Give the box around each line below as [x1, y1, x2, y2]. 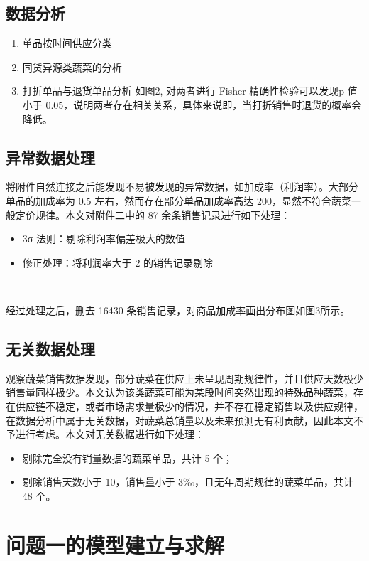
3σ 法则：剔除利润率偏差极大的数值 [22, 231, 186, 246]
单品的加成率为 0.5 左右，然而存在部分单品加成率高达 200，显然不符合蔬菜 [6, 193, 351, 208]
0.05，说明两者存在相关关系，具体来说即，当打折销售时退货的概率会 [45, 97, 362, 112]
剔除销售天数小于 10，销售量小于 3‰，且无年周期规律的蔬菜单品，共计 [22, 474, 354, 489]
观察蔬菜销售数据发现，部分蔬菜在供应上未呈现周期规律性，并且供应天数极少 [6, 370, 363, 385]
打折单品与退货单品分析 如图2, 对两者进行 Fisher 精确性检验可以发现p [22, 83, 345, 98]
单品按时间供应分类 [22, 36, 112, 50]
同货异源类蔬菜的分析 [22, 59, 122, 74]
